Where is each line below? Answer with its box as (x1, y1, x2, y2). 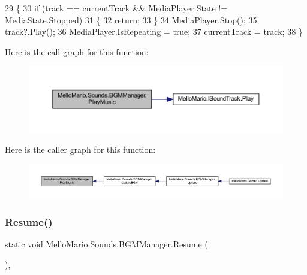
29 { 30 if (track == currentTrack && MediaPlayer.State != (5, 2, 228, 14)
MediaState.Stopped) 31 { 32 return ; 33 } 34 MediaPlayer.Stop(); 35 (5, 13, 257, 26)
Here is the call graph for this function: (5, 45, 149, 58)
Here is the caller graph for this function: (5, 143, 156, 156)
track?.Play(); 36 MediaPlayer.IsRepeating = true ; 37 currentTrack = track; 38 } (5, 25, 303, 38)
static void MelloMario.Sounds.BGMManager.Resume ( (5, 238, 208, 250)
